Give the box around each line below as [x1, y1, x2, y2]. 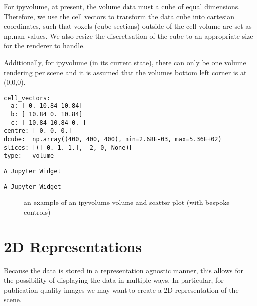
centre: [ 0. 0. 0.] [4, 127, 72, 135]
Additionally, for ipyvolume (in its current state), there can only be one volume [4, 57, 246, 67]
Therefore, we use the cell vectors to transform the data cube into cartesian [4, 11, 235, 21]
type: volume [4, 152, 54, 160]
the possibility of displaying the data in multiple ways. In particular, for [4, 275, 224, 285]
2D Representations [4, 236, 142, 256]
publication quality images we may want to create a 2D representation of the [4, 284, 239, 295]
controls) [24, 206, 51, 217]
